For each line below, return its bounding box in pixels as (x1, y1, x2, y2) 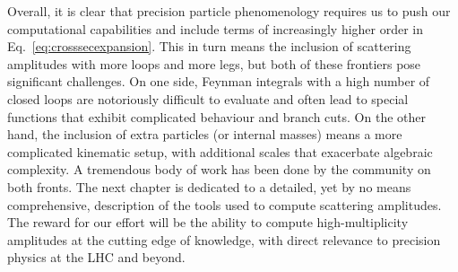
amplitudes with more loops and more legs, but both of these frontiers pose (7, 54, 421, 73)
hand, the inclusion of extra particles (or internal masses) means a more (7, 125, 402, 144)
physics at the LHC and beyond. (7, 248, 186, 267)
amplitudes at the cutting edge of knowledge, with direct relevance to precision (7, 230, 441, 249)
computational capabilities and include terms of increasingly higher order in (7, 19, 424, 38)
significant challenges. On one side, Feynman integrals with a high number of (7, 72, 430, 91)
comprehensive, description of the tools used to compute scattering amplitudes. (7, 195, 442, 214)
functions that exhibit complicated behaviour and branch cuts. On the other (7, 107, 426, 126)
